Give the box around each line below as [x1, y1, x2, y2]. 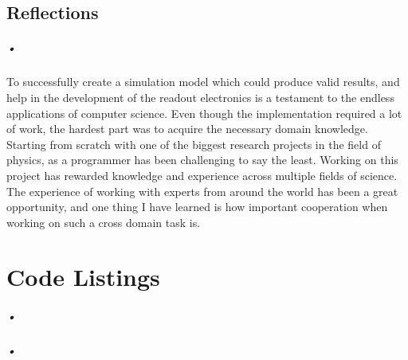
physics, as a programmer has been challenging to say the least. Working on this [6, 151, 398, 168]
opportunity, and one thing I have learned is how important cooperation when [6, 198, 388, 215]
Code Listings [6, 260, 160, 293]
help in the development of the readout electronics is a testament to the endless [6, 88, 394, 105]
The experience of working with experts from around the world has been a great [6, 182, 398, 199]
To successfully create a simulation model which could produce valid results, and [6, 73, 400, 90]
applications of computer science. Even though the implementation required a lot [6, 104, 402, 121]
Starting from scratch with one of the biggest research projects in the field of [6, 135, 381, 152]
